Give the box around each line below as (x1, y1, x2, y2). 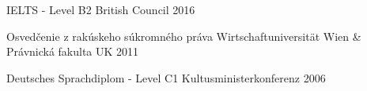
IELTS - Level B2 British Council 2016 (6, 2, 195, 17)
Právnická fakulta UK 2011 (6, 43, 139, 60)
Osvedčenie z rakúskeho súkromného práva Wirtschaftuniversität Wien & (6, 27, 361, 44)
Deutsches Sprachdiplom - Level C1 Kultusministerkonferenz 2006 (6, 69, 326, 86)
